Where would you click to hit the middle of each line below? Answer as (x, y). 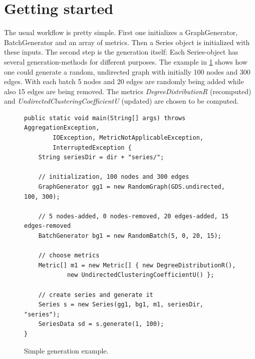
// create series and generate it (96, 295)
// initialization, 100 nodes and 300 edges (114, 177)
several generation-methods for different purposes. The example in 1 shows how (126, 61)
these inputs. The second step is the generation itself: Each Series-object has (121, 52)
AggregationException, (62, 128)
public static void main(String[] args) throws (105, 118)
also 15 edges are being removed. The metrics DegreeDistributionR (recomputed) (128, 91)
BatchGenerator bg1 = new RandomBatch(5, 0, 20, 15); (130, 236)
